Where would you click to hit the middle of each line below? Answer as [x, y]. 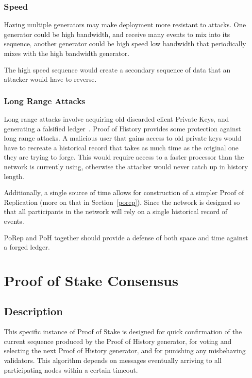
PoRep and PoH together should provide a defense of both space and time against [126, 237]
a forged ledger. [27, 247]
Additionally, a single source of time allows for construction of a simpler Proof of [124, 192]
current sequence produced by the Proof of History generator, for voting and [118, 341]
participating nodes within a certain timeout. [71, 369]
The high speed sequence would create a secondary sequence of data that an [117, 69]
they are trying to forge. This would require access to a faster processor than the [124, 157]
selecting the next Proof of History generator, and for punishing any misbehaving [125, 351]
